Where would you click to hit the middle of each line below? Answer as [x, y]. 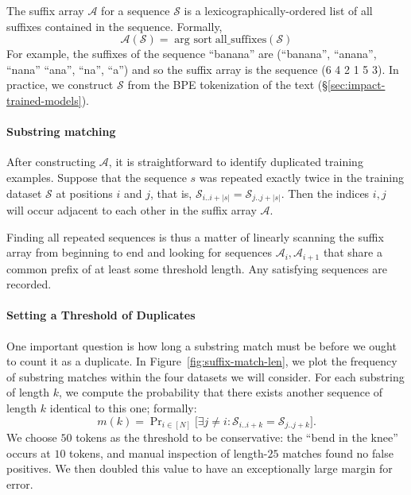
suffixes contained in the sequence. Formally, [114, 26]
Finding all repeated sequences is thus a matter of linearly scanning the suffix [195, 236]
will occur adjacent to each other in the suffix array [132, 210]
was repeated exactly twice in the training [302, 177]
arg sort [193, 40]
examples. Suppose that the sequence [97, 177]
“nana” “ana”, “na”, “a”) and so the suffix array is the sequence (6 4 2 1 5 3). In [203, 69]
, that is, [171, 193]
